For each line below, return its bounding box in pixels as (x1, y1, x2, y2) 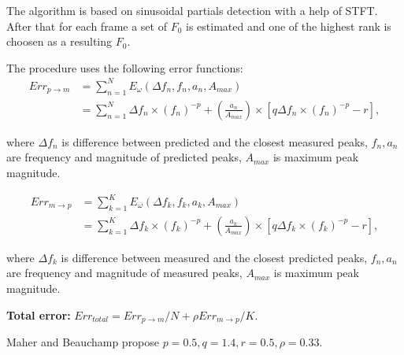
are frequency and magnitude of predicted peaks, (6, 149, 242, 165)
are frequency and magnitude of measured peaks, (6, 264, 243, 281)
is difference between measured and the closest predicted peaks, (61, 249, 368, 265)
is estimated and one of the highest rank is (185, 17, 391, 34)
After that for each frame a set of (6, 17, 167, 34)
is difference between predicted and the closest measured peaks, (61, 133, 368, 150)
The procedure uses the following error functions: (6, 59, 243, 76)
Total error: (6, 306, 71, 323)
